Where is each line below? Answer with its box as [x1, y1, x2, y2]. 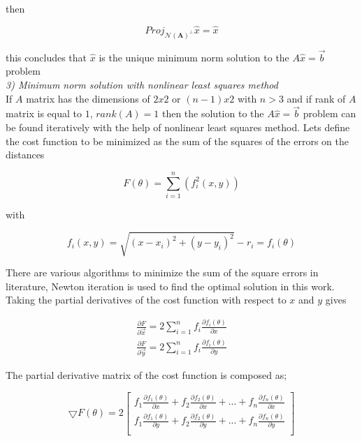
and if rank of [287, 91, 346, 105]
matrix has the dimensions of [26, 91, 150, 105]
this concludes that [6, 50, 87, 64]
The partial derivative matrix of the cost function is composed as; [6, 368, 287, 382]
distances [6, 147, 45, 162]
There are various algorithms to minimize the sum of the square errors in [6, 265, 319, 280]
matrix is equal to [6, 106, 82, 121]
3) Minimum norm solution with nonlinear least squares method [6, 77, 278, 92]
